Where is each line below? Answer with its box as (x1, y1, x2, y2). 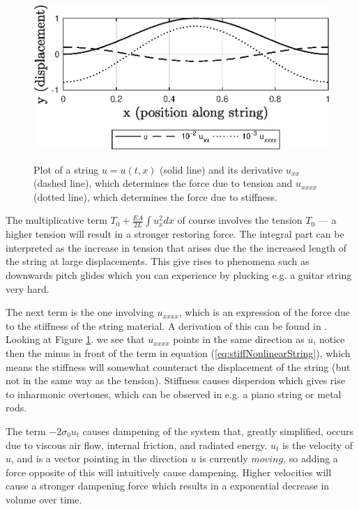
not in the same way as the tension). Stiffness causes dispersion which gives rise (6, 373, 345, 388)
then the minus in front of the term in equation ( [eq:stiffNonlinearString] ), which (6, 346, 351, 360)
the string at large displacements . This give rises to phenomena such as (6, 254, 310, 268)
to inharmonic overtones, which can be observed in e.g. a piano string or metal (6, 386, 342, 401)
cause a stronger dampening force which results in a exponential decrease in (6, 478, 330, 493)
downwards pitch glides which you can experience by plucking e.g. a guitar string (6, 268, 352, 282)
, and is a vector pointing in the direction (11, 451, 188, 466)
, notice (313, 332, 345, 347)
